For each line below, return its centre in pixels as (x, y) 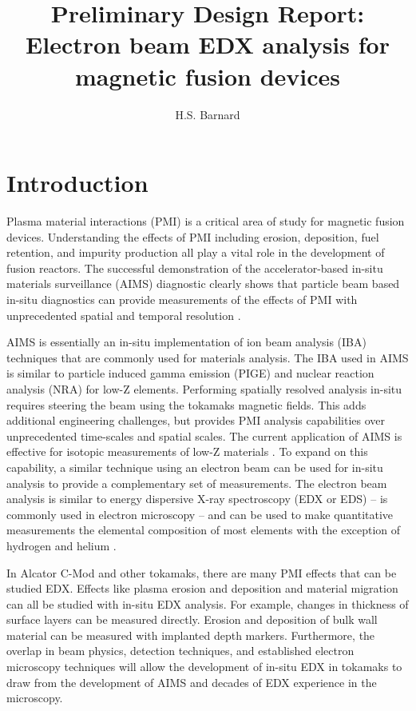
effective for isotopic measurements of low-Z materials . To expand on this (187, 451)
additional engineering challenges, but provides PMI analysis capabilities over (196, 420)
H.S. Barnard (208, 114)
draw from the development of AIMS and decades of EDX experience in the (192, 682)
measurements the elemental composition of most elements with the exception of (204, 530)
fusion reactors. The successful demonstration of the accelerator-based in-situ (195, 268)
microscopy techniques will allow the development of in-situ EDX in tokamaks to (204, 667)
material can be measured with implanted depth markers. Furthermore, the (191, 635)
